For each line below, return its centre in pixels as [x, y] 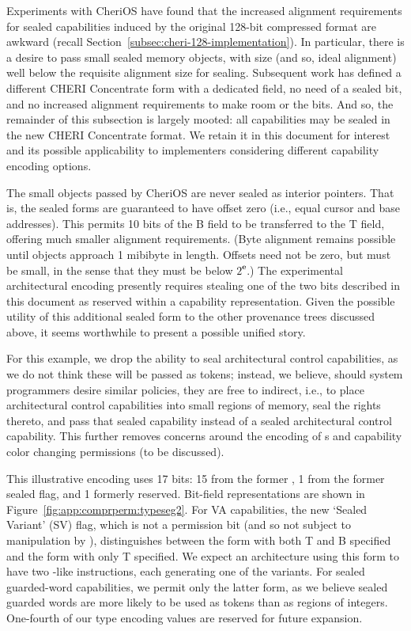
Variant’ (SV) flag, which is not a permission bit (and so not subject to [179, 525]
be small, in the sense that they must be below [120, 270]
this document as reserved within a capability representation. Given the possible [201, 300]
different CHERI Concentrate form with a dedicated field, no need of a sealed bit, [204, 87]
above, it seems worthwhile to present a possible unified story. [156, 331]
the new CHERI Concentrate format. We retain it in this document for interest [198, 134]
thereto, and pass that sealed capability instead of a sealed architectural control [199, 420]
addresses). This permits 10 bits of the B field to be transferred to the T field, [196, 223]
